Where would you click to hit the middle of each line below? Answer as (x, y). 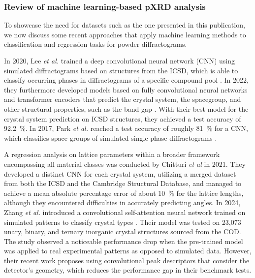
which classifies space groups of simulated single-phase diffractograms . (111, 138)
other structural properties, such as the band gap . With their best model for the (126, 108)
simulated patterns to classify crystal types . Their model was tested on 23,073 (123, 222)
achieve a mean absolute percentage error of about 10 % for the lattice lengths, (124, 193)
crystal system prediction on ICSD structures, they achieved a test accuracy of (123, 118)
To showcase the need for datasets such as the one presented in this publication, (125, 25)
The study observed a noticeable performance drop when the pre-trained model (124, 241)
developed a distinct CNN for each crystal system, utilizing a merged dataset (120, 173)
